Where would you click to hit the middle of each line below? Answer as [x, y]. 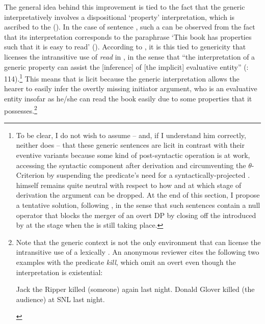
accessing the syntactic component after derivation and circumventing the [131, 165]
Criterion [30, 175]
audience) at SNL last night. [60, 299]
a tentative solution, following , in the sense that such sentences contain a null [138, 205]
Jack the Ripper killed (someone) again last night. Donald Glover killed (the [135, 289]
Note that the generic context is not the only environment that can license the [138, 242]
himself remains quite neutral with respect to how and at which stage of [129, 185]
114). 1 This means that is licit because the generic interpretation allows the [122, 78]
